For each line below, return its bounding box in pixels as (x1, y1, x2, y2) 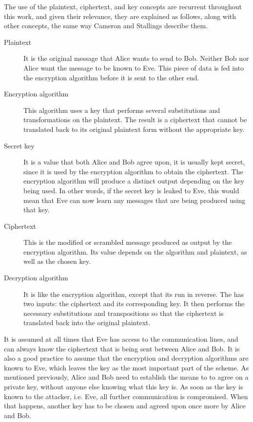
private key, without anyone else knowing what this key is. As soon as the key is (4, 382, 243, 391)
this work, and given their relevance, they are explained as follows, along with (4, 11, 236, 21)
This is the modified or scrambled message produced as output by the (23, 237, 232, 247)
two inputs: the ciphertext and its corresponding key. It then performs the (23, 298, 245, 309)
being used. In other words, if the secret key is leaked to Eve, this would (23, 185, 239, 195)
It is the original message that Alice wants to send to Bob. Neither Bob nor (23, 53, 249, 63)
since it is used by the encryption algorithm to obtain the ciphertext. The (23, 166, 243, 176)
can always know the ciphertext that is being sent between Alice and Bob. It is (4, 343, 240, 353)
